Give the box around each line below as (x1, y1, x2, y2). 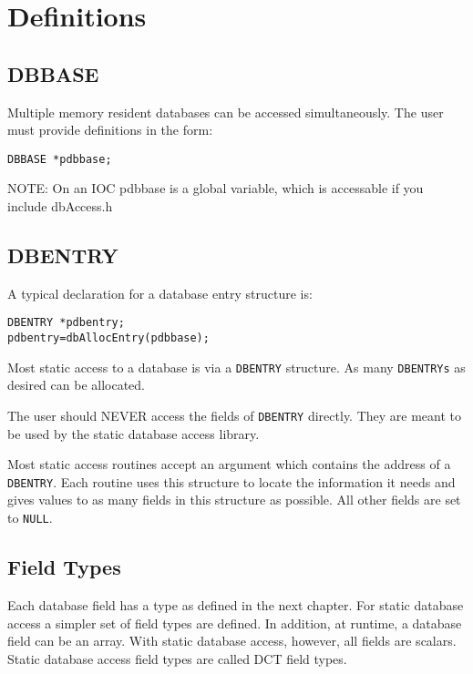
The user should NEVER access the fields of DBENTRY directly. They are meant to (7, 405, 462, 424)
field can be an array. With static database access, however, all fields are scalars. (7, 631, 457, 650)
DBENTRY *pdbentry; (7, 316, 125, 330)
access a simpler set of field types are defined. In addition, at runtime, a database (7, 613, 462, 632)
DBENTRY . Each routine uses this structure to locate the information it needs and (7, 472, 456, 491)
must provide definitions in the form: (7, 120, 213, 139)
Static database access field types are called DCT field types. (7, 648, 347, 668)
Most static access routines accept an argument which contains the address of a (7, 454, 451, 474)
